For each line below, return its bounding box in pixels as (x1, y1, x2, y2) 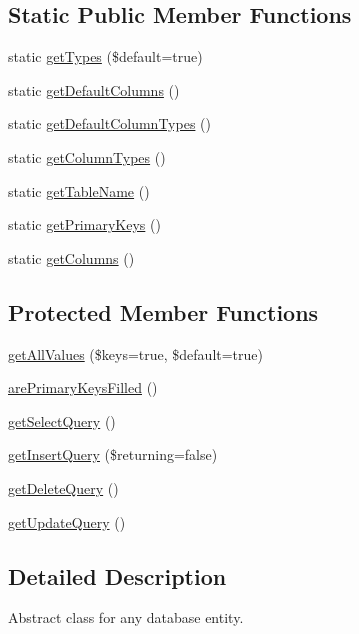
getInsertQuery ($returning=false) (8, 444, 218, 465)
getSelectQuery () (8, 410, 116, 431)
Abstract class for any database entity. (8, 607, 244, 628)
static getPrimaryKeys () (8, 214, 161, 235)
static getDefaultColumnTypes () (8, 113, 211, 134)
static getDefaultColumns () (8, 79, 180, 100)
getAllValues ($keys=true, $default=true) (8, 343, 263, 364)
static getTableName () (8, 180, 150, 201)
